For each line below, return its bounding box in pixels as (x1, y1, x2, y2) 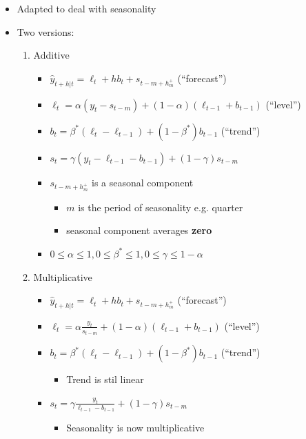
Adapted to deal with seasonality (17, 1, 156, 15)
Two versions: (17, 24, 74, 39)
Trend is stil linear (66, 372, 144, 387)
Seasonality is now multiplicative (66, 420, 205, 435)
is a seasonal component (92, 175, 194, 189)
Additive (33, 48, 70, 62)
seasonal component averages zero (66, 223, 212, 237)
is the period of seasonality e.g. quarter (78, 199, 243, 214)
